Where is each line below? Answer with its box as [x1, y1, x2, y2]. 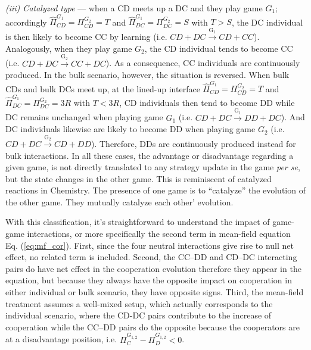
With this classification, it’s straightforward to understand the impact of [5, 215, 270, 228]
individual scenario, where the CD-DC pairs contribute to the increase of [5, 309, 272, 321]
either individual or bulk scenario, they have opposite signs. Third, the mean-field [5, 286, 304, 298]
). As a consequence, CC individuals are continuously [105, 57, 300, 69]
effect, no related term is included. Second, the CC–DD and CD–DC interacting [5, 251, 297, 263]
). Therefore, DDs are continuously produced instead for [91, 137, 296, 149]
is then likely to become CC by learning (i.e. [5, 30, 167, 43]
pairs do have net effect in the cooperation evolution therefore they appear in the [5, 262, 301, 274]
